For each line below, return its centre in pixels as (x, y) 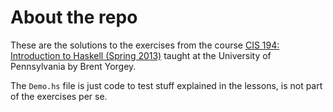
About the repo (74, 17)
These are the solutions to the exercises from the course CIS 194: (145, 45)
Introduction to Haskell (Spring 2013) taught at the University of (141, 55)
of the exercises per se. (59, 96)
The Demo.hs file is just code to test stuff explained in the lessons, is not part (166, 85)
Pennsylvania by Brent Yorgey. (73, 66)
